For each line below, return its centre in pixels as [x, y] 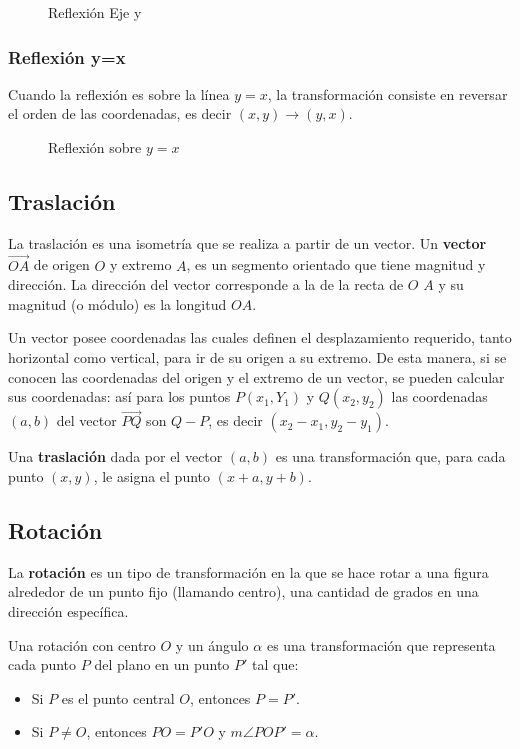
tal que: [275, 664]
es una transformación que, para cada [390, 456]
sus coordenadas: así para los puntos [119, 396]
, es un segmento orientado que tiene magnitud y [336, 264]
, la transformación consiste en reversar [387, 93]
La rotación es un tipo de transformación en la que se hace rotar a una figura [248, 571]
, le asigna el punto [152, 475]
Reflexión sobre [95, 147]
